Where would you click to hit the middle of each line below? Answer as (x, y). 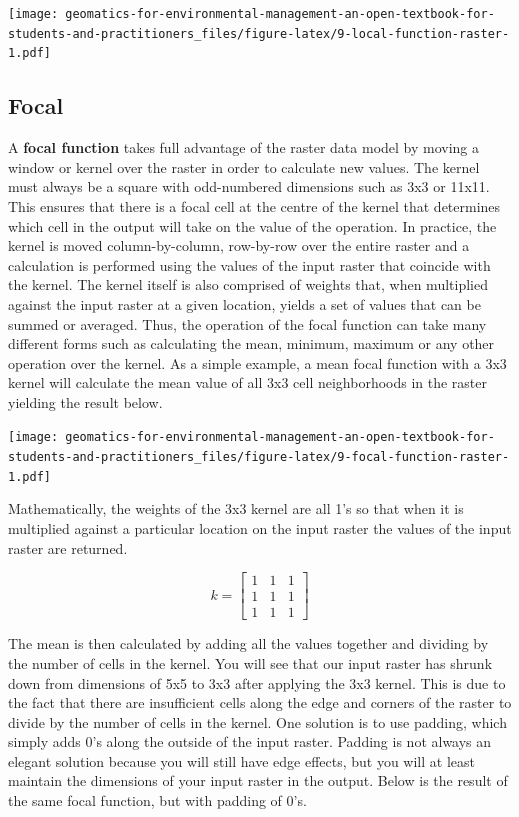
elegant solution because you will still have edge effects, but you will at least (241, 760)
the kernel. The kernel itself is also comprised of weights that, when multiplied (248, 284)
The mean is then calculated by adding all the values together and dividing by (248, 643)
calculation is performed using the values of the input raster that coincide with (249, 264)
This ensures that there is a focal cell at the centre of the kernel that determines (254, 205)
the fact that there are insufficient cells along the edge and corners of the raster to (260, 702)
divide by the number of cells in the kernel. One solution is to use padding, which (257, 721)
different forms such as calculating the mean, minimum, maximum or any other (251, 343)
